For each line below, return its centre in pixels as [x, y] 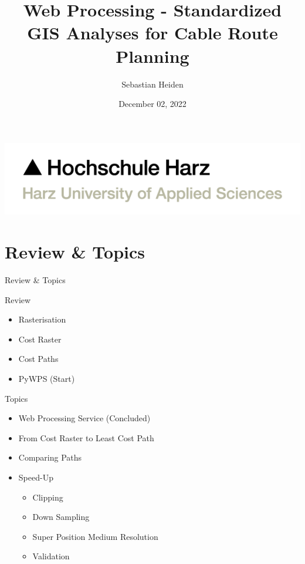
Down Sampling [61, 517]
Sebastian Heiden [152, 84]
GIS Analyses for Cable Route [152, 33]
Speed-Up [36, 477]
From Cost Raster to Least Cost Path [86, 437]
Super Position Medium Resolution [95, 536]
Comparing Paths [50, 457]
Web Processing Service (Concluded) [84, 418]
